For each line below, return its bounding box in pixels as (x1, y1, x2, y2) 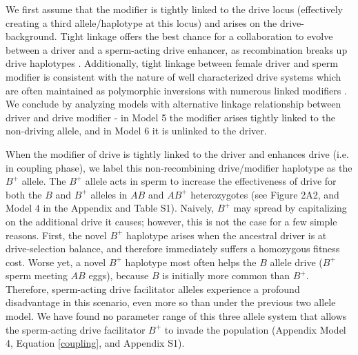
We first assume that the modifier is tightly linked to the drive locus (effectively (6, 2, 343, 16)
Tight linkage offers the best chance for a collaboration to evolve (60, 29, 333, 43)
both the (6, 187, 42, 201)
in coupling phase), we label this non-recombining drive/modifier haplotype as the (6, 160, 352, 174)
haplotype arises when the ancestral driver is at (126, 227, 327, 242)
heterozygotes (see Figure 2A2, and (190, 187, 339, 201)
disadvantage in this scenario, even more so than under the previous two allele (6, 295, 336, 310)
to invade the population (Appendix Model (164, 322, 346, 336)
